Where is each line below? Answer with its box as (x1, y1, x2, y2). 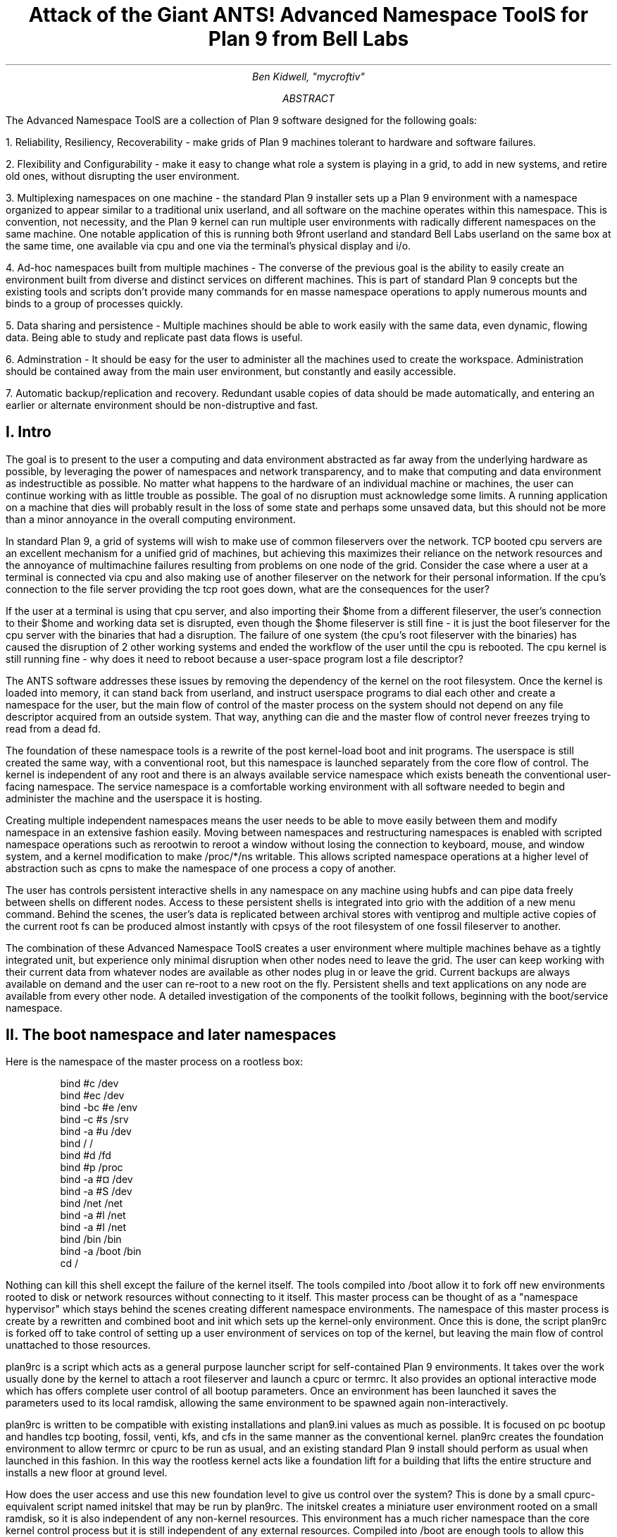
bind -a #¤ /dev (60, 1173, 133, 1186)
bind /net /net (60, 1197, 123, 1210)
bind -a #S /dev (60, 1185, 132, 1198)
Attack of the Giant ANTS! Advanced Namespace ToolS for (28, 3, 589, 27)
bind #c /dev (60, 1077, 119, 1090)
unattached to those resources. (6, 1339, 151, 1352)
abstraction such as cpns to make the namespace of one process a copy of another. (6, 862, 397, 874)
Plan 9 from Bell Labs (208, 27, 409, 51)
